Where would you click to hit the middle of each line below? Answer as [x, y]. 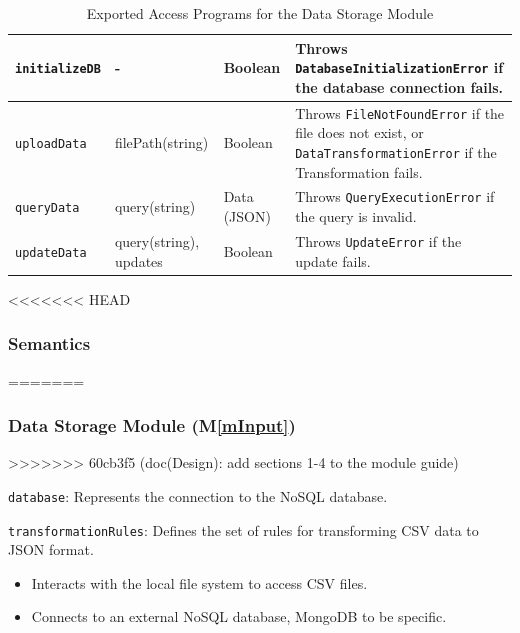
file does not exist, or [359, 132]
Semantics [49, 343]
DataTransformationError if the [396, 151]
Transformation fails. [359, 171]
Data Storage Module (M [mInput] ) [152, 425]
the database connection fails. [399, 86]
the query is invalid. [356, 216]
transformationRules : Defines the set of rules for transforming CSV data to [243, 529]
